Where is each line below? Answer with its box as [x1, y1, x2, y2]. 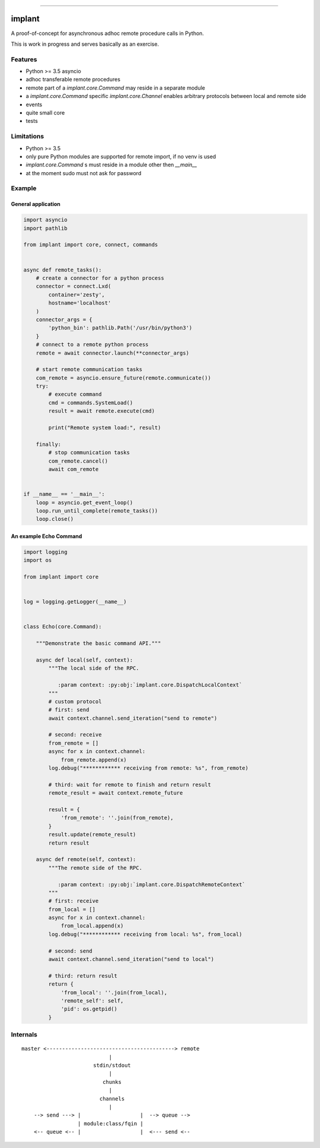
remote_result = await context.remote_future [48, 790, 183, 796]
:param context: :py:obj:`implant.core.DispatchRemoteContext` [57, 881, 246, 888]
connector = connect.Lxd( [36, 283, 111, 290]
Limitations [11, 132, 44, 141]
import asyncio [23, 217, 68, 223]
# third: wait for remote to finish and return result [48, 781, 212, 788]
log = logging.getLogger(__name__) [23, 599, 127, 605]
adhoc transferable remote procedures [25, 76, 121, 83]
